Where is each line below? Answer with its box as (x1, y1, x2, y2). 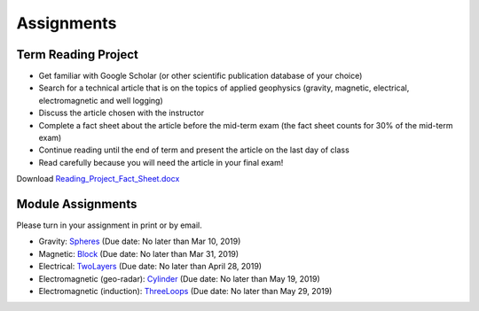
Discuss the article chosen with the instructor (38, 107, 204, 119)
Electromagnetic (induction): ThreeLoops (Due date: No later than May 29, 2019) (38, 286, 333, 297)
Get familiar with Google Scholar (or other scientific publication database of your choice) (38, 71, 363, 82)
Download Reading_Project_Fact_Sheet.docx (16, 174, 180, 184)
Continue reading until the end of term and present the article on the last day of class (38, 144, 349, 155)
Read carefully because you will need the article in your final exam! (38, 157, 284, 167)
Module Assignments (16, 197, 137, 212)
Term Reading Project (16, 47, 139, 62)
